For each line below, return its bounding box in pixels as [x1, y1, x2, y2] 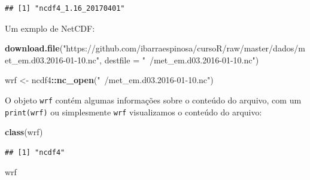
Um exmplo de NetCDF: [5, 22, 95, 34]
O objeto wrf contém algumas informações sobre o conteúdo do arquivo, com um [5, 93, 302, 106]
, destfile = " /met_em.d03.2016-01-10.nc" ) [99, 53, 259, 66]
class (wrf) [5, 126, 43, 138]
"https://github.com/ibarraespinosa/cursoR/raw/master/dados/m [63, 42, 305, 54]
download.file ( [5, 42, 63, 54]
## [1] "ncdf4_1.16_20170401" [5, 4, 125, 13]
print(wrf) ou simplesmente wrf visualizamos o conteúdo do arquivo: [5, 105, 262, 118]
